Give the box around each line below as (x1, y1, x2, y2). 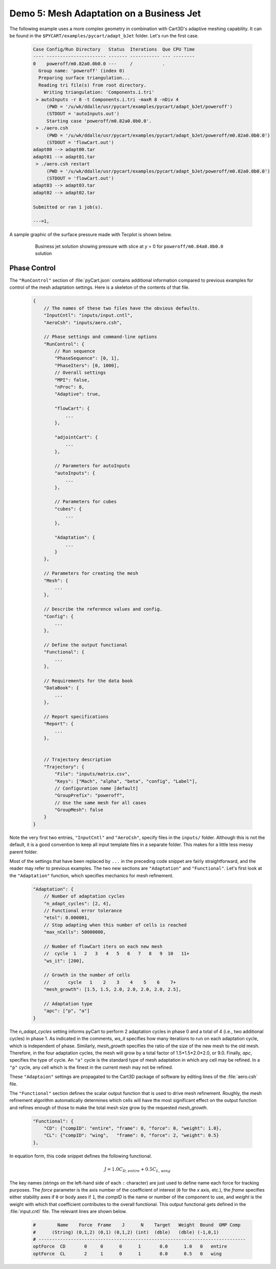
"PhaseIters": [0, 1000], (54, 363, 120, 368)
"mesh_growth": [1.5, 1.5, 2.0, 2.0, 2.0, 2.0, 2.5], (43, 986, 181, 992)
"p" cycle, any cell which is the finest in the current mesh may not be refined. (9, 1064, 173, 1070)
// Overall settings (54, 370, 106, 376)
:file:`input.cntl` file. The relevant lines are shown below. (9, 1209, 127, 1215)
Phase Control (9, 264, 56, 272)
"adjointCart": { (54, 434, 98, 440)
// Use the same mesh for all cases (54, 799, 147, 806)
